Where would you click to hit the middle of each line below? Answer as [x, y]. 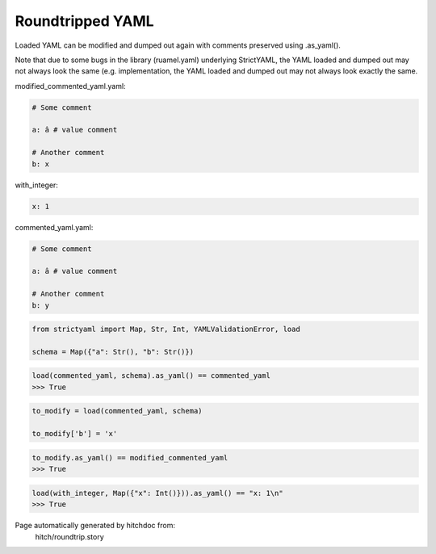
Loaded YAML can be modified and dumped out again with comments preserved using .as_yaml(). [178, 45]
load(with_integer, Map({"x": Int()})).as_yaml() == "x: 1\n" [157, 493]
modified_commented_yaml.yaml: [70, 86]
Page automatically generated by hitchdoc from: [95, 526]
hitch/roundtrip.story [69, 536]
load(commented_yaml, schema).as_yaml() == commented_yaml [151, 376]
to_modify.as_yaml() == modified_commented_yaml [130, 457]
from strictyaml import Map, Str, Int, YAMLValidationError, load [166, 329]
